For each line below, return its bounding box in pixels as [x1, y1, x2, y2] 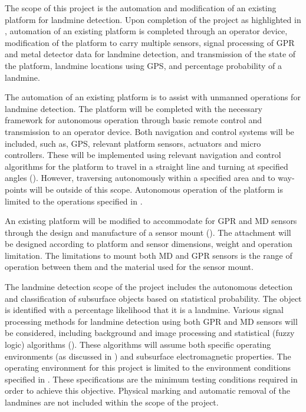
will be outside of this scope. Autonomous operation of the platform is [29, 183, 283, 195]
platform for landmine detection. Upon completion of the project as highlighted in [5, 13, 301, 25]
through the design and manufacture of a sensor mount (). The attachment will [5, 226, 291, 238]
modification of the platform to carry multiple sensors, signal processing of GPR [5, 36, 295, 48]
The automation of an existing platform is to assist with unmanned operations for [5, 91, 301, 103]
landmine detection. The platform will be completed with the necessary [5, 102, 262, 114]
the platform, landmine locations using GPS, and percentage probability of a [5, 59, 282, 71]
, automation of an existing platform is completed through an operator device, [5, 25, 288, 37]
